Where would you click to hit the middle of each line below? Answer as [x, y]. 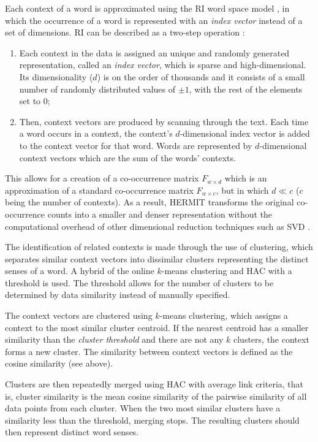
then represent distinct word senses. [72, 432]
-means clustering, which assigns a [224, 315]
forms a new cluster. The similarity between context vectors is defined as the [149, 351]
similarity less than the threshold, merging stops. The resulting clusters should [152, 420]
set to [30, 101]
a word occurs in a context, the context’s [96, 133]
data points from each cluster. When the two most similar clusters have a [143, 408]
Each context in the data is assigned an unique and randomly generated [154, 52]
